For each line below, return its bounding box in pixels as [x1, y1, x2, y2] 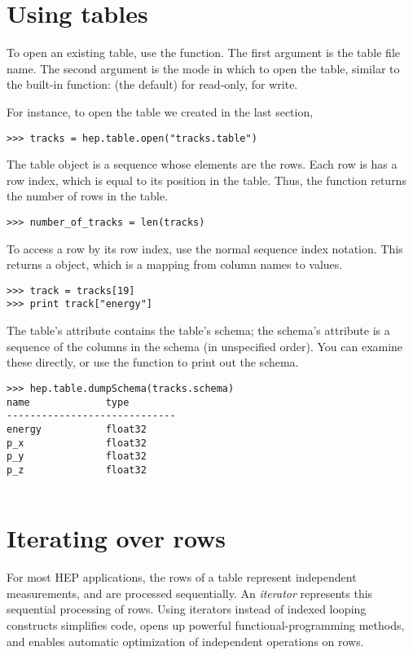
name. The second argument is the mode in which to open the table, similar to [7, 59, 400, 77]
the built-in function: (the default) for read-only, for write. [7, 76, 298, 93]
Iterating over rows [7, 521, 226, 555]
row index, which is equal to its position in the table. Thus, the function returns [7, 171, 406, 188]
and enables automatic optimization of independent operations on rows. [7, 632, 364, 649]
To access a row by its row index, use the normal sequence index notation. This [7, 240, 403, 257]
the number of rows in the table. [7, 187, 169, 204]
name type [7, 396, 130, 408]
